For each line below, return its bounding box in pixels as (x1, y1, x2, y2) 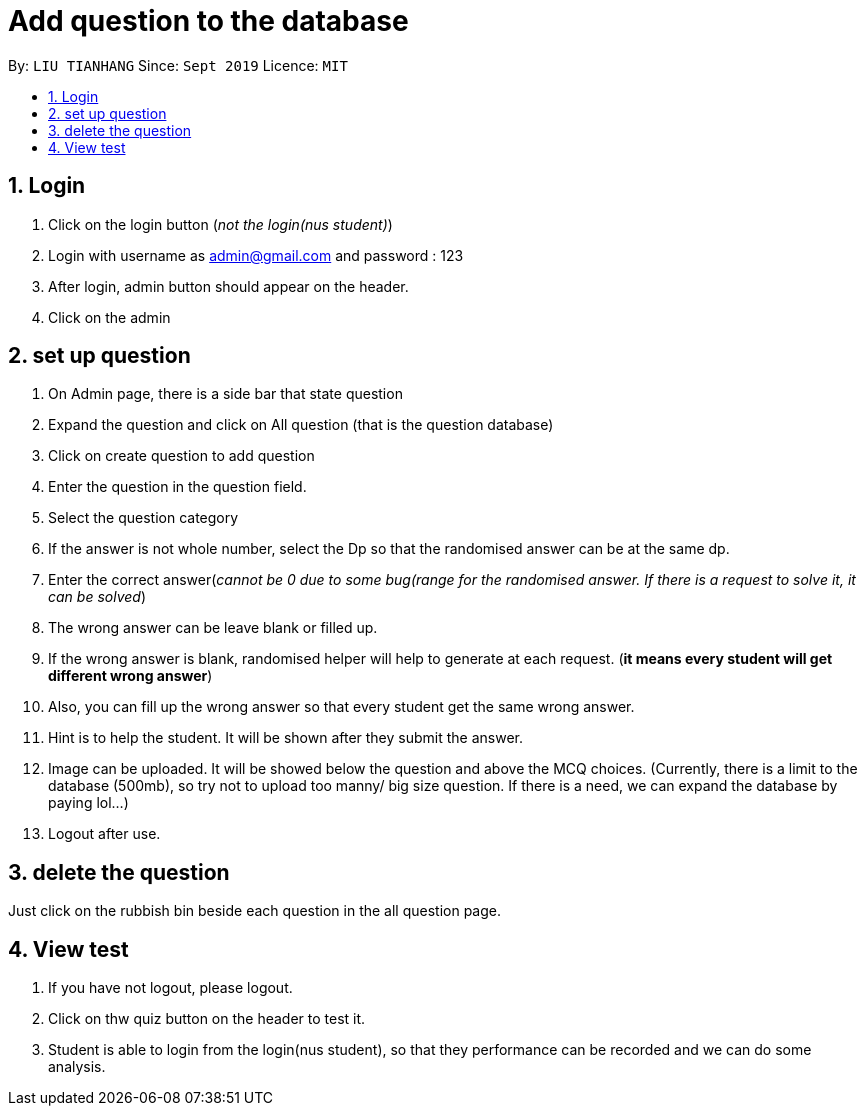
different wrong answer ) (48, 667, 213, 685)
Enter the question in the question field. (48, 478, 307, 496)
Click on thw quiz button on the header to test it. (48, 1010, 366, 1028)
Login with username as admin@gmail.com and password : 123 (48, 246, 464, 264)
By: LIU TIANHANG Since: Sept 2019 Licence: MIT (8, 56, 348, 74)
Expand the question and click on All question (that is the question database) (48, 416, 554, 434)
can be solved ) (48, 588, 146, 606)
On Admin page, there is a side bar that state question (48, 385, 403, 403)
